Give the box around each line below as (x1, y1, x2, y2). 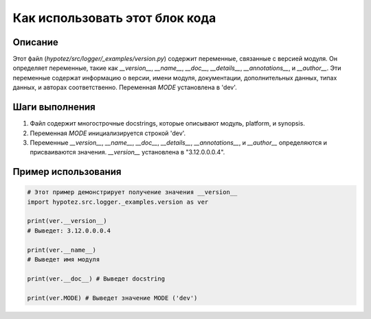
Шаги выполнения (12, 102, 95, 113)
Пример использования (12, 166, 122, 178)
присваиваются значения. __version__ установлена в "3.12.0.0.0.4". (30, 148, 225, 156)
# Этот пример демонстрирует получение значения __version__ (27, 189, 238, 196)
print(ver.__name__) (27, 246, 96, 254)
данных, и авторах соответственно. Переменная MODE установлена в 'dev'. (12, 83, 237, 92)
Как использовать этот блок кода (12, 10, 216, 25)
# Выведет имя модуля (27, 256, 100, 263)
